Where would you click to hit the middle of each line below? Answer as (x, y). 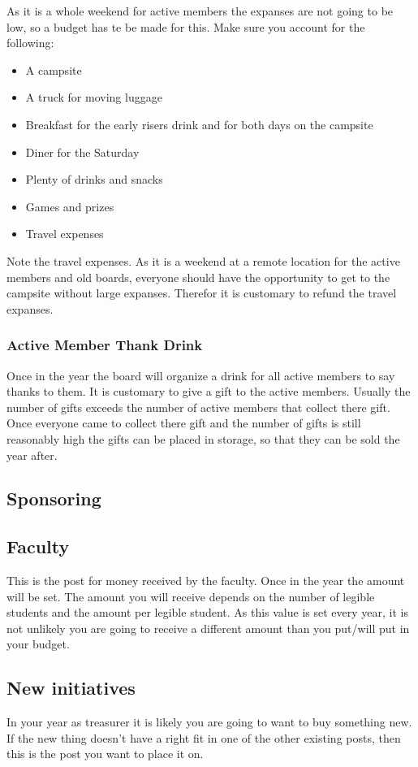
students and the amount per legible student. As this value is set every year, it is (207, 612)
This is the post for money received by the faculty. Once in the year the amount (206, 581)
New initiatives (71, 688)
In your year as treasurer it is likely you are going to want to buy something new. (209, 722)
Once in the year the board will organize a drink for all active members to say (201, 375)
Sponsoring (54, 498)
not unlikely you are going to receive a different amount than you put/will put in (208, 628)
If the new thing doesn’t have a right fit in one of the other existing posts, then (204, 737)
